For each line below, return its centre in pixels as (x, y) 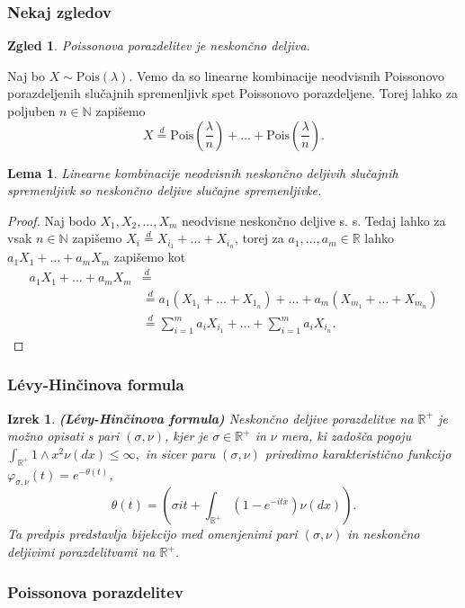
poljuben (31, 111)
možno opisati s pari (63, 436)
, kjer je (187, 436)
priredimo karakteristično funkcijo (358, 453)
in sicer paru (180, 453)
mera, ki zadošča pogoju (346, 436)
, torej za (259, 238)
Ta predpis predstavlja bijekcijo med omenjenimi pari (152, 534)
